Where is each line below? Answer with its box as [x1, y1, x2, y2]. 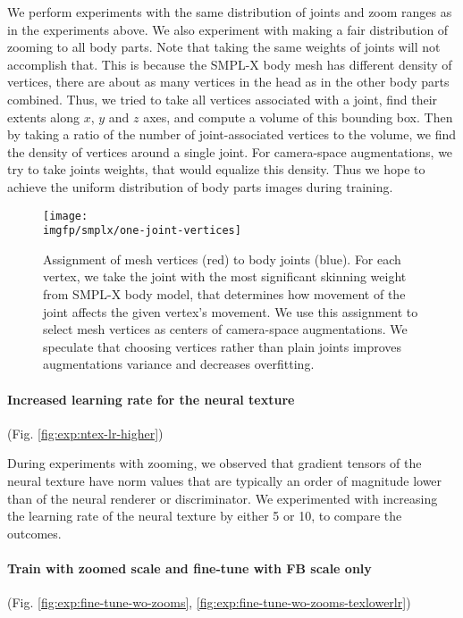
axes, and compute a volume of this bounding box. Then [143, 107, 453, 126]
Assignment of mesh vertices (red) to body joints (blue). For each [43, 249, 401, 268]
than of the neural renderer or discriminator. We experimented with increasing [7, 489, 438, 507]
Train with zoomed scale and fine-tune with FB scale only [7, 558, 372, 577]
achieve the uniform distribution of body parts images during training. [7, 177, 393, 196]
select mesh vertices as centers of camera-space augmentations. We [43, 320, 408, 338]
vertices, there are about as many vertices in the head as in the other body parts [7, 72, 450, 91]
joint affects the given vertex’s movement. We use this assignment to [43, 302, 418, 321]
